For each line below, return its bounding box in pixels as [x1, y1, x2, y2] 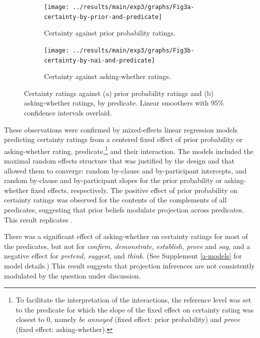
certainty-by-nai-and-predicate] [44, 56, 155, 64]
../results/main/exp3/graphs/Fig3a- [72, 3, 194, 10]
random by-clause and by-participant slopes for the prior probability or [4, 175, 222, 185]
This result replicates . [4, 214, 73, 224]
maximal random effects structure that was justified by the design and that [4, 155, 234, 166]
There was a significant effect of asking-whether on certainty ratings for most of [4, 231, 248, 241]
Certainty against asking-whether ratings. [44, 71, 171, 81]
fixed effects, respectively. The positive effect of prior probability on [30, 184, 238, 195]
